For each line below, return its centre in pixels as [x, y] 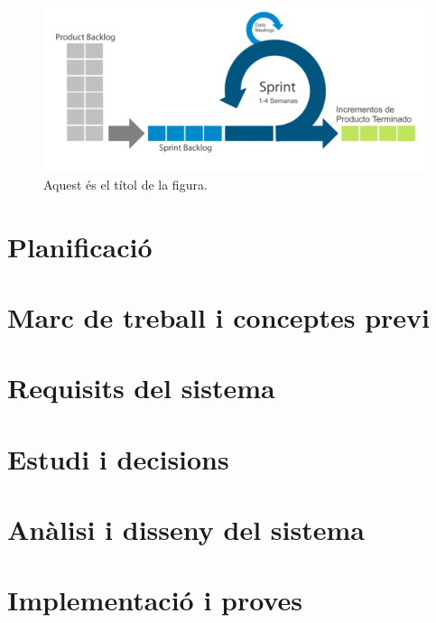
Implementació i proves [155, 600]
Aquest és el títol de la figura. [125, 184]
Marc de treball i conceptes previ [219, 316]
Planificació [80, 246]
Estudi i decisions [118, 458]
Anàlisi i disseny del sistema [186, 530]
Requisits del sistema [141, 388]
